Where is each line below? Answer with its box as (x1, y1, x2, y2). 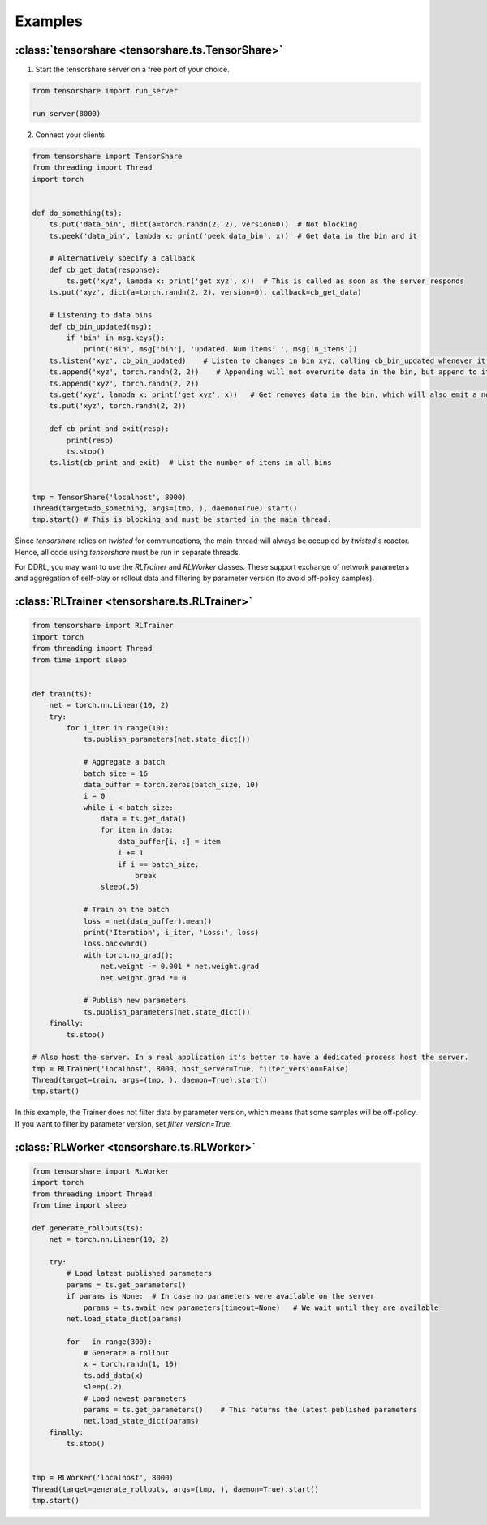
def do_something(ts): (32, 208, 123, 218)
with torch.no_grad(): (83, 950, 174, 959)
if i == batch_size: (118, 859, 200, 868)
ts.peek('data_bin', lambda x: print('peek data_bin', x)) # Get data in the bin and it (49, 231, 418, 240)
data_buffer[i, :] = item (118, 837, 221, 846)
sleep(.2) (83, 1382, 123, 1392)
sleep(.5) (100, 882, 140, 892)
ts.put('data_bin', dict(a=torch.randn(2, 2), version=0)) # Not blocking (49, 220, 358, 229)
